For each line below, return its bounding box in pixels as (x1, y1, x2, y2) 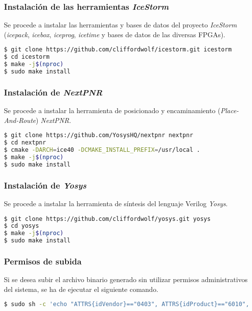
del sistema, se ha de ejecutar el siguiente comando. (4, 284, 159, 294)
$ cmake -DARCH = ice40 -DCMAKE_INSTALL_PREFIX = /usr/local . (4, 146, 200, 154)
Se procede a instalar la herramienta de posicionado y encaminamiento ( (4, 105, 221, 116)
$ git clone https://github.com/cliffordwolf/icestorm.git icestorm (4, 46, 232, 53)
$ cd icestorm (4, 53, 50, 61)
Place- (220, 105, 239, 116)
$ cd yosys (4, 222, 39, 230)
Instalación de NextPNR (4, 86, 103, 98)
